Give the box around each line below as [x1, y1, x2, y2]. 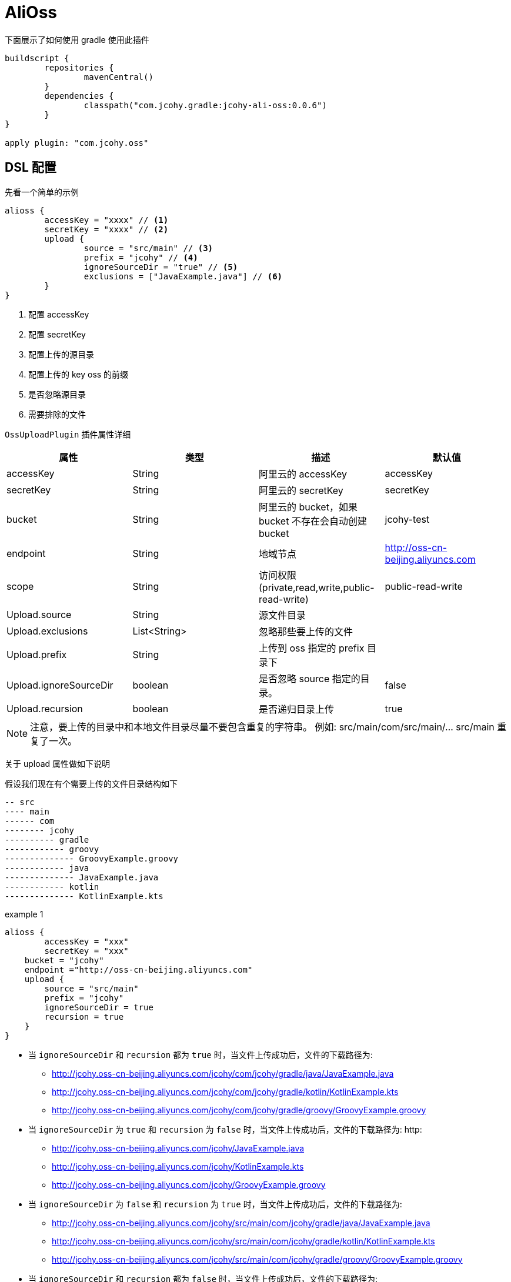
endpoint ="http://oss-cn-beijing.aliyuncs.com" [24, 964, 253, 974]
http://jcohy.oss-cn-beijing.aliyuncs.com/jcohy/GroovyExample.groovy [52, 1179, 326, 1190]
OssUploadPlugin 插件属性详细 [5, 429, 131, 439]
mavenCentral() [84, 72, 153, 82]
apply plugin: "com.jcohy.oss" [5, 138, 149, 148]
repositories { [44, 62, 114, 72]
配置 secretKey [28, 329, 86, 339]
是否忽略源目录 [28, 389, 86, 399]
